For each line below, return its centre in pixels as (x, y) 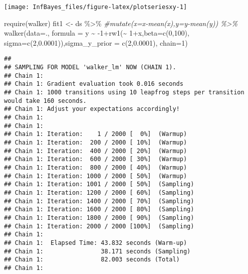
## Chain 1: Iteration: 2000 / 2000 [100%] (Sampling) (99, 226)
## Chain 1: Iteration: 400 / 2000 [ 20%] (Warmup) (96, 151)
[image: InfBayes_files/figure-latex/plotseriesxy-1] (96, 7)
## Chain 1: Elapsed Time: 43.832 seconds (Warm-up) (96, 243)
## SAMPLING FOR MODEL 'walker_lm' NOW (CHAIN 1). (90, 67)
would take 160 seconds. (45, 101)
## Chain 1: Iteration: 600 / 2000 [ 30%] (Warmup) (96, 159)
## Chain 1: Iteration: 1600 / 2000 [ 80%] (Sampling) (99, 210)
